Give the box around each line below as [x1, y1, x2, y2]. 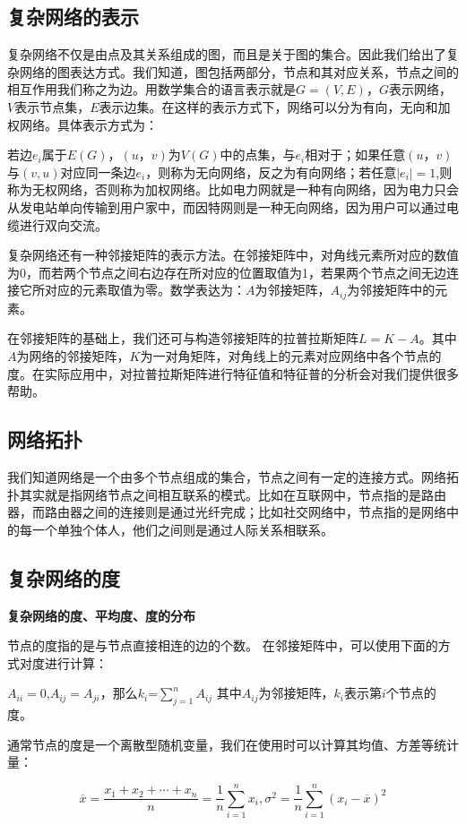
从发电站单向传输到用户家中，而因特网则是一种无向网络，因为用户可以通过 [7, 197, 446, 216]
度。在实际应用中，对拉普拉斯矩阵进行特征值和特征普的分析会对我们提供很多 [7, 364, 459, 382]
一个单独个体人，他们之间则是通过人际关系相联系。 [31, 520, 333, 538]
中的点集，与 [220, 145, 296, 164]
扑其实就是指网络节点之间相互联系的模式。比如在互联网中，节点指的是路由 [7, 485, 446, 503]
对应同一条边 [60, 162, 136, 181]
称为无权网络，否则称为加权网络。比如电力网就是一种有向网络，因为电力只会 [7, 180, 459, 199]
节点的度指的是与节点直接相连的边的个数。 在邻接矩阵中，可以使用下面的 [7, 636, 438, 655]
